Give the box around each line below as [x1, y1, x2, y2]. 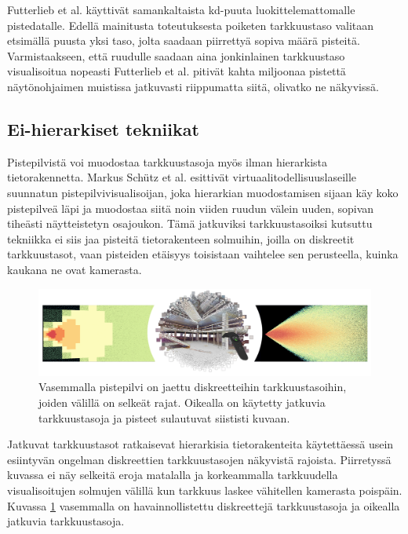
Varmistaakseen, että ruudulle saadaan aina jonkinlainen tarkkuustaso [7, 47, 345, 64]
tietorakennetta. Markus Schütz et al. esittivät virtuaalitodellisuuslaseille [7, 169, 357, 185]
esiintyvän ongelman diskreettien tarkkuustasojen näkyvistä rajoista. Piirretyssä [7, 451, 392, 467]
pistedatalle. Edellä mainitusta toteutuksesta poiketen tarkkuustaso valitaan [7, 16, 374, 33]
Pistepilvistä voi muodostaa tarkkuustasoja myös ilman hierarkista [7, 153, 328, 170]
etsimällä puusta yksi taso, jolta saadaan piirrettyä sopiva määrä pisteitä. [7, 32, 360, 49]
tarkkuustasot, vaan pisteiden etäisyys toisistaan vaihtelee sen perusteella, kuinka [7, 246, 399, 262]
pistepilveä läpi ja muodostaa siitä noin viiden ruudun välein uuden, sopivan [7, 199, 374, 216]
